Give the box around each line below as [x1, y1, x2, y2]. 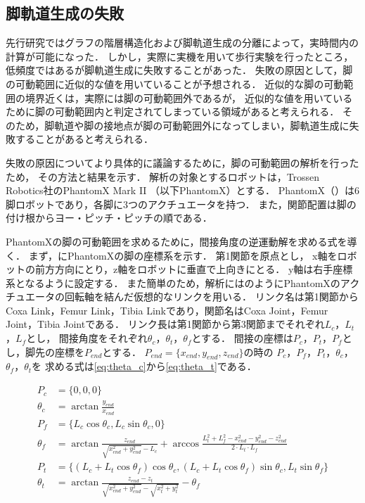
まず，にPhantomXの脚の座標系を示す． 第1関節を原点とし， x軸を [28, 248, 338, 262]
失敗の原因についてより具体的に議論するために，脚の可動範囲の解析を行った [6, 155, 359, 170]
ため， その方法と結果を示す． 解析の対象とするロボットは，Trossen [6, 169, 320, 184]
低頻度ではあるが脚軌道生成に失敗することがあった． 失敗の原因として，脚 [6, 63, 353, 77]
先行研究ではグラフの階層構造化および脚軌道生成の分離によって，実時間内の [6, 35, 359, 50]
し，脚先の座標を [6, 344, 84, 359]
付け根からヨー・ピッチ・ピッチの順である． [6, 210, 212, 225]
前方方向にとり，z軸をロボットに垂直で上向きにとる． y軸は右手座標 [34, 262, 353, 276]
